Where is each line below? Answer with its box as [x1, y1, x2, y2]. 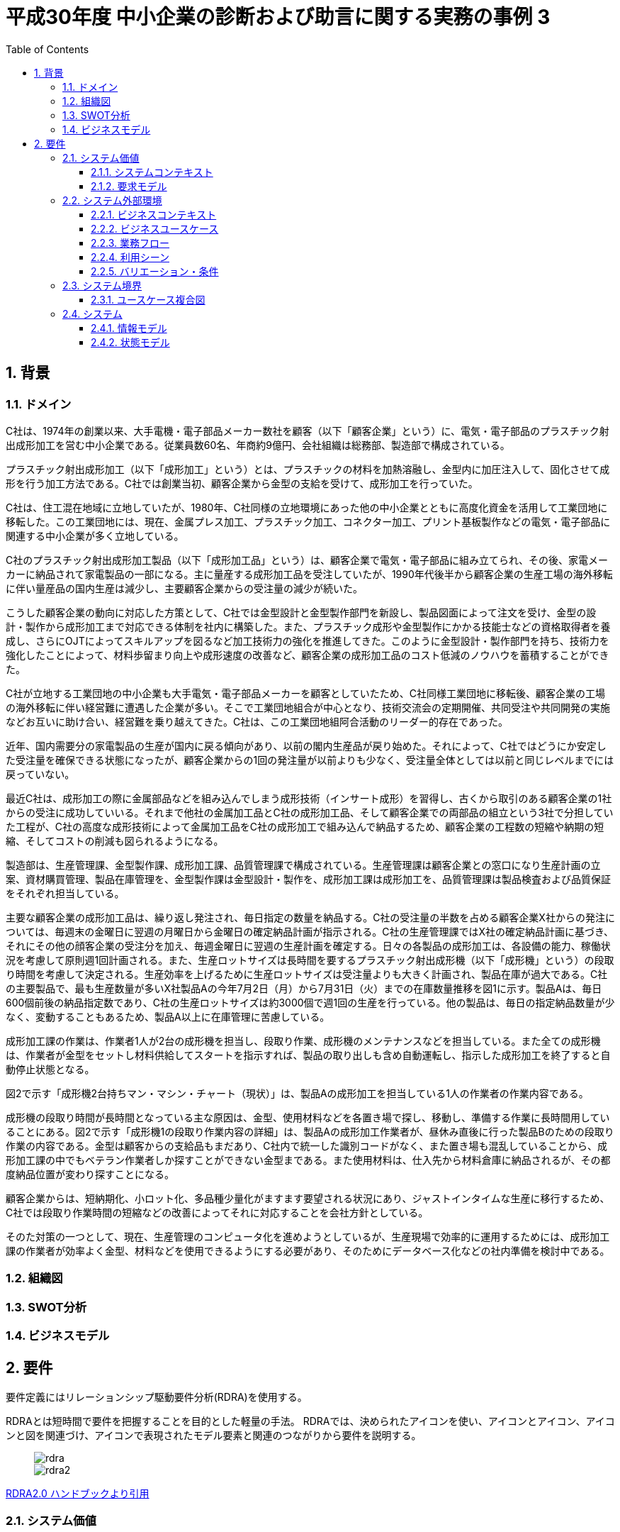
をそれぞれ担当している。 [6, 887, 125, 899]
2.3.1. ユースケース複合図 [91, 293, 205, 306]
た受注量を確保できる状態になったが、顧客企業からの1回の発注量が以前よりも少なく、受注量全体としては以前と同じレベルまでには [6, 753, 614, 766]
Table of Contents [6, 43, 89, 55]
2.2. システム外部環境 [62, 194, 162, 206]
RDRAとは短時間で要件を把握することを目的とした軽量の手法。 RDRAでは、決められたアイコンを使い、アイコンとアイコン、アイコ [6, 1414, 615, 1427]
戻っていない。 [6, 767, 75, 780]
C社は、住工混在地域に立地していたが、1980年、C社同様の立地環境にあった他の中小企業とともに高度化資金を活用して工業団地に [6, 501, 608, 514]
